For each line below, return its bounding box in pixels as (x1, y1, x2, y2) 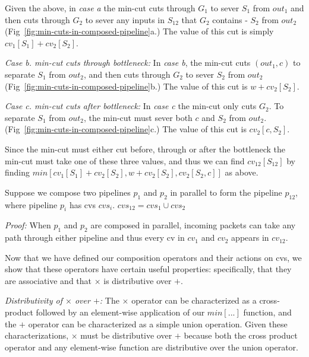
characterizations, (5, 329, 69, 342)
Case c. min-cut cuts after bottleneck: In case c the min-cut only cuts (5, 100, 257, 112)
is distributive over (103, 274, 172, 286)
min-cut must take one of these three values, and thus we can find (5, 154, 245, 167)
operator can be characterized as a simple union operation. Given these (28, 317, 288, 330)
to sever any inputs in (85, 13, 165, 26)
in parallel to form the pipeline (170, 186, 282, 198)
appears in (231, 231, 269, 244)
